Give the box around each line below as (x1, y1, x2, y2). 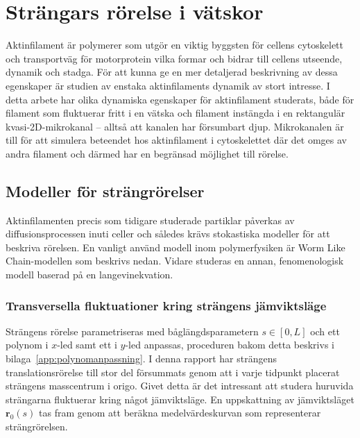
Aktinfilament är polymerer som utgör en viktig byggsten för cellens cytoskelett (6, 37, 343, 52)
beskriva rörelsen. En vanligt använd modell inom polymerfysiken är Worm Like (6, 239, 345, 254)
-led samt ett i (57, 337, 117, 352)
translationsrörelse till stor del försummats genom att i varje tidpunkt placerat (6, 364, 340, 379)
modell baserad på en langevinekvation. (6, 267, 173, 282)
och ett (310, 323, 340, 338)
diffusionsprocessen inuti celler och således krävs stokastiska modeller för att (6, 226, 330, 241)
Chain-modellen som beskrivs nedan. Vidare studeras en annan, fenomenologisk (6, 253, 344, 268)
